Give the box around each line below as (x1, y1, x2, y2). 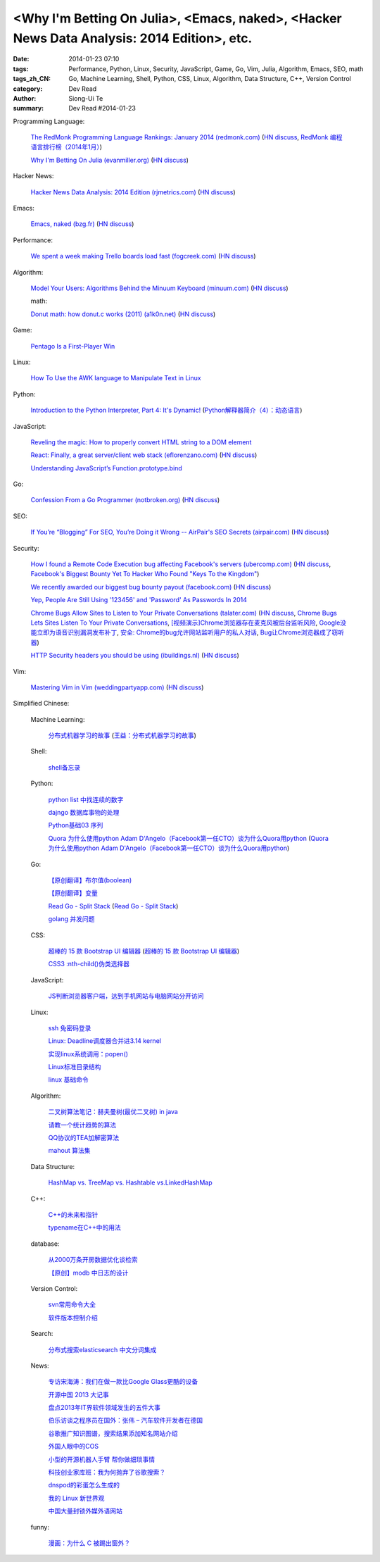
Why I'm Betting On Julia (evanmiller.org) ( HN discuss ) (30, 156, 189, 164)
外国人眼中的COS (48, 1442, 99, 1451)
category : (13, 85, 43, 93)
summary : (13, 104, 44, 113)
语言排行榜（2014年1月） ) (30, 143, 102, 151)
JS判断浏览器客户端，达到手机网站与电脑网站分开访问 (48, 992, 204, 1000)
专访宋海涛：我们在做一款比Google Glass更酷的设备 (48, 1377, 198, 1386)
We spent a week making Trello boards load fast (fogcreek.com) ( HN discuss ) (30, 252, 256, 261)
